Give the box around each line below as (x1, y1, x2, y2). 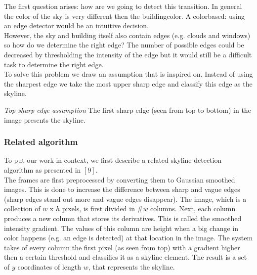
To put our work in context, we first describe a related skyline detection (4, 155, 222, 165)
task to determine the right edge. (4, 59, 104, 69)
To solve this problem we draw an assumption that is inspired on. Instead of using (4, 69, 253, 79)
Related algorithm (4, 136, 78, 148)
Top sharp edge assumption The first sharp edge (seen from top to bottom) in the (4, 104, 251, 115)
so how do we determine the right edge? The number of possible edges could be (4, 40, 244, 50)
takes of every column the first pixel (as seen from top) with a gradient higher (4, 242, 240, 252)
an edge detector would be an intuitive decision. (4, 20, 149, 31)
